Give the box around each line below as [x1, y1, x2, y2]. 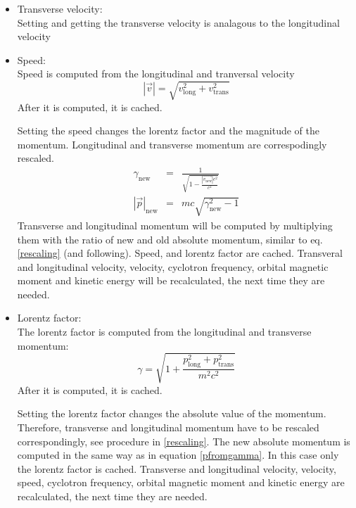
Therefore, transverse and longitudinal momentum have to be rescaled [17, 419, 319, 434]
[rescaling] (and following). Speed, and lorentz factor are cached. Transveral [17, 246, 343, 260]
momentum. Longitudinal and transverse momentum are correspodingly [17, 136, 327, 151]
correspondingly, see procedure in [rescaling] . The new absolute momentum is [17, 433, 350, 448]
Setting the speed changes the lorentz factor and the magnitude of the [17, 123, 319, 138]
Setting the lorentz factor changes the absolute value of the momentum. [17, 406, 326, 421]
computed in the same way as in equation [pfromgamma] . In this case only [17, 447, 339, 462]
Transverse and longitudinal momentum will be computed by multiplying [17, 217, 333, 232]
